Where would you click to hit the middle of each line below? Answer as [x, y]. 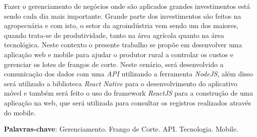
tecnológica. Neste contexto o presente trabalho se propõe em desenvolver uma [123, 45]
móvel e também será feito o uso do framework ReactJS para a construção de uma [128, 93]
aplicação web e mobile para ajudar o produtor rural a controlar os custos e [119, 54]
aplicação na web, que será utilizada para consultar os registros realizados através [128, 102]
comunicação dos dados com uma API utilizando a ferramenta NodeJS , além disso [128, 74]
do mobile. [20, 112]
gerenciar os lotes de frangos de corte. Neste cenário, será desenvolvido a [114, 64]
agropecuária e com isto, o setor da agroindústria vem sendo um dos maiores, [121, 25]
